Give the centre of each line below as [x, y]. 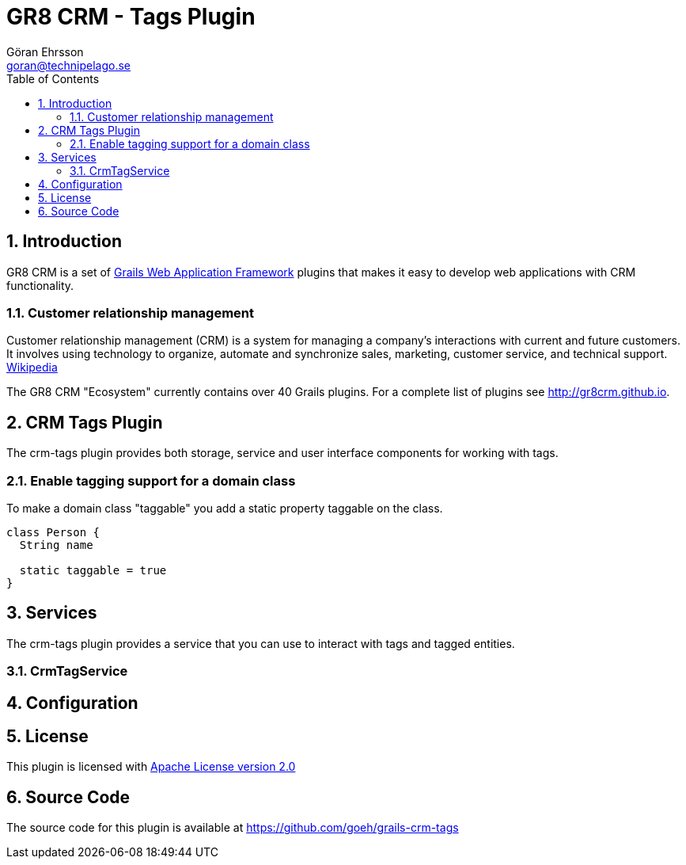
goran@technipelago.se [69, 65]
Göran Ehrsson [45, 51]
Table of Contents [53, 78]
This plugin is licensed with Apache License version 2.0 [151, 767]
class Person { [53, 532]
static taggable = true [93, 570]
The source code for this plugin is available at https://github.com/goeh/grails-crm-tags [233, 828]
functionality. [40, 285]
